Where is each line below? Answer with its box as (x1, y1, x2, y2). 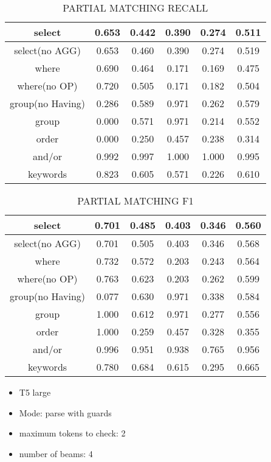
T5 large (19, 386, 51, 398)
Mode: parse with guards (19, 406, 112, 419)
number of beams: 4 (19, 447, 93, 460)
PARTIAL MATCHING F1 (77, 194, 194, 208)
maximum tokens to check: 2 (19, 427, 126, 439)
